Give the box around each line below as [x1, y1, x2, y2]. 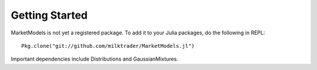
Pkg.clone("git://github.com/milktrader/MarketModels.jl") [21, 43, 195, 49]
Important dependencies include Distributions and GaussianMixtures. [11, 55, 178, 62]
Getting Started [11, 9, 88, 22]
